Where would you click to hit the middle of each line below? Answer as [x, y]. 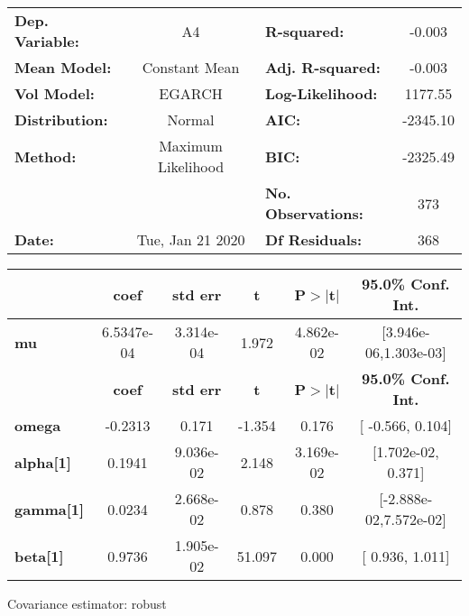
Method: [46, 156]
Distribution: [61, 120]
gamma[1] [50, 509]
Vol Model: [55, 93]
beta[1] [39, 556]
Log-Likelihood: [321, 93]
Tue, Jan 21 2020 [191, 239]
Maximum [191, 146]
